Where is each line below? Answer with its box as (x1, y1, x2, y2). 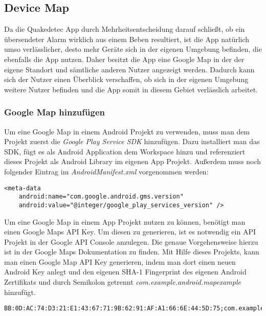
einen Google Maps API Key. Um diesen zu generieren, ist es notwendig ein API (4, 226, 256, 237)
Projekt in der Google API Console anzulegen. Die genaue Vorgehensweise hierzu (4, 236, 258, 247)
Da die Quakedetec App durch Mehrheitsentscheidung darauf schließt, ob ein (4, 24, 245, 34)
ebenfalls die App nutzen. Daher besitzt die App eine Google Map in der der (4, 53, 245, 64)
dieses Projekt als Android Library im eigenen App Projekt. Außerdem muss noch (4, 156, 261, 167)
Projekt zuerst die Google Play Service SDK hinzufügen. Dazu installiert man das (4, 136, 260, 147)
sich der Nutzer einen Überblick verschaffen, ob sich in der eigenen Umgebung (4, 74, 249, 85)
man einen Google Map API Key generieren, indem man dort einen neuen (4, 256, 236, 267)
